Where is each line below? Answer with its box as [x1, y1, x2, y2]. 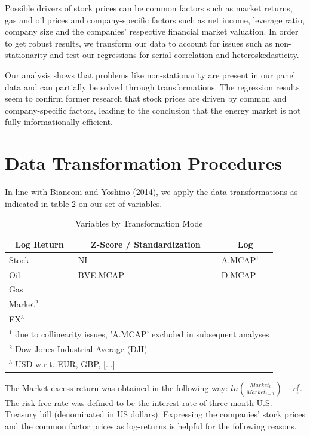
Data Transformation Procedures [5, 151, 283, 175]
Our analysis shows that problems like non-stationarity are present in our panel [5, 68, 296, 81]
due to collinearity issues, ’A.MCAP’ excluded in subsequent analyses [15, 327, 269, 340]
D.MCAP [221, 268, 256, 280]
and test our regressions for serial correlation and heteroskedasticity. [50, 48, 299, 61]
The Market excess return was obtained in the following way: [5, 381, 228, 394]
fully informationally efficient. [5, 115, 113, 128]
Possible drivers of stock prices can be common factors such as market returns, [5, 2, 293, 14]
